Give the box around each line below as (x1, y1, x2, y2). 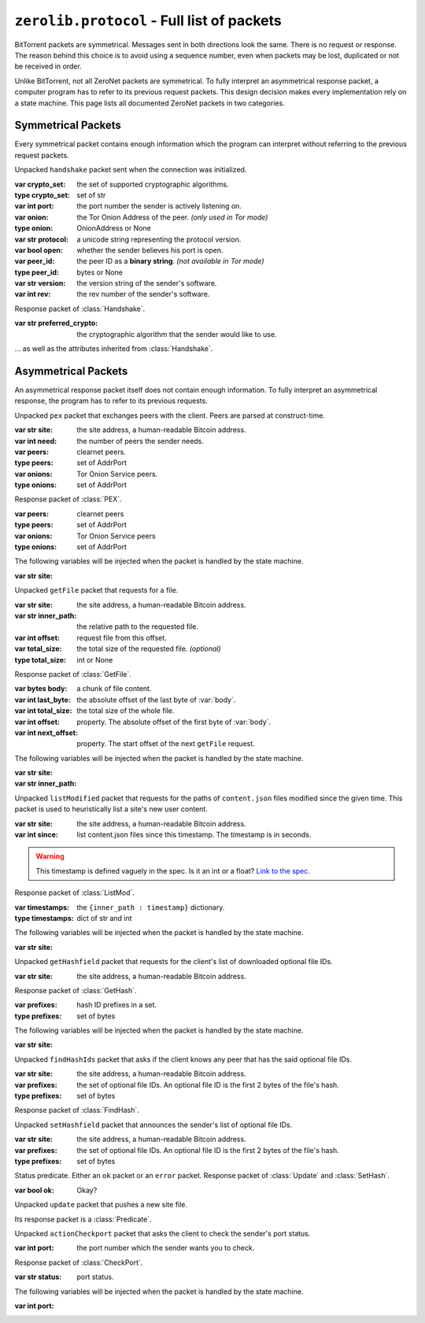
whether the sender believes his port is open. (76, 245, 224, 255)
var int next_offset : (14, 728, 79, 737)
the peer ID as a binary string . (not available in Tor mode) (76, 257, 264, 266)
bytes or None (76, 268, 124, 277)
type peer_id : (14, 268, 59, 277)
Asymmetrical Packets (14, 364, 128, 378)
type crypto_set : (14, 190, 70, 200)
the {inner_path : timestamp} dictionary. (76, 902, 225, 912)
